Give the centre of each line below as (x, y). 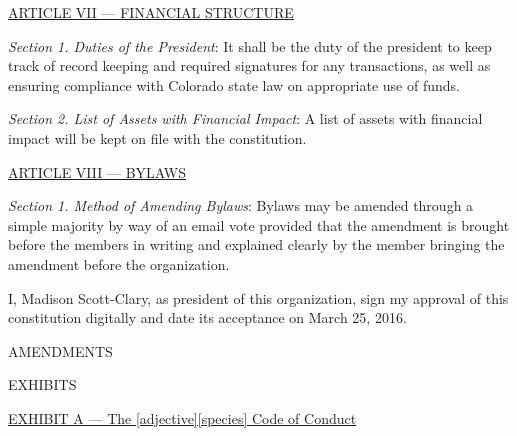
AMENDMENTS (60, 350)
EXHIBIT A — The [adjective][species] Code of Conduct (182, 417)
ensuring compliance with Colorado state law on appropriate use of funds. (234, 84)
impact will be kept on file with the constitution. (157, 137)
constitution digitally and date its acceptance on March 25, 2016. (207, 317)
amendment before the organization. (119, 263)
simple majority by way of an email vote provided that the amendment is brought (259, 224)
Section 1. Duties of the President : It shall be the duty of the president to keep (250, 45)
